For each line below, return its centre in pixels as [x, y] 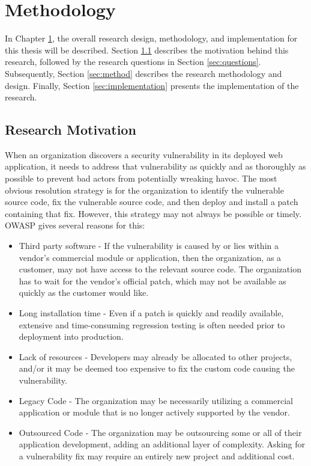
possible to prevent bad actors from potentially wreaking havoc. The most [141, 178]
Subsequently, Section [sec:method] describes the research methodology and [143, 73]
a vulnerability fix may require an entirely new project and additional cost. [157, 455]
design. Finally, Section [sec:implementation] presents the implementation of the [152, 85]
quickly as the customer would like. [84, 293]
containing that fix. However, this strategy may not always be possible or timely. [153, 213]
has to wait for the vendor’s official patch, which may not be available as [152, 281]
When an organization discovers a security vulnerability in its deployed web [144, 154]
